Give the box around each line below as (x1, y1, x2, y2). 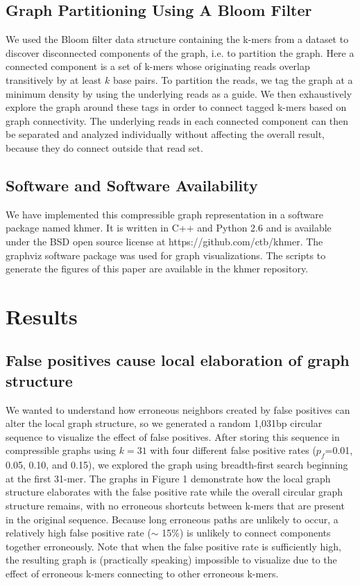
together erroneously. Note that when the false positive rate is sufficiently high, (6, 539, 341, 553)
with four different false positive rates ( (150, 443, 316, 457)
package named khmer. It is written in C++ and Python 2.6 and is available (6, 220, 332, 235)
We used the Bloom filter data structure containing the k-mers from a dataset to (6, 32, 349, 46)
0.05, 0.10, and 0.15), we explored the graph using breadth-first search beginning (6, 457, 348, 472)
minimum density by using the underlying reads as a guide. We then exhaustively (6, 86, 352, 101)
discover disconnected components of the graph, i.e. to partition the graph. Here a (6, 45, 354, 60)
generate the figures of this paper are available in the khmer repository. (6, 261, 309, 276)
